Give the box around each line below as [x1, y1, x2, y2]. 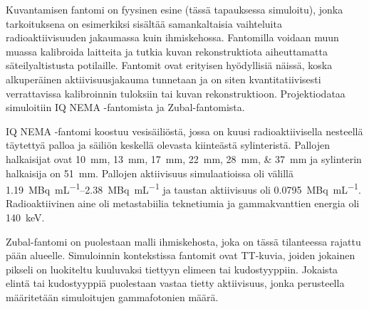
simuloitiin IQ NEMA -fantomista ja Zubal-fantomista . [6, 100, 245, 115]
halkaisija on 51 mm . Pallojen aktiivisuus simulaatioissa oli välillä [6, 165, 293, 180]
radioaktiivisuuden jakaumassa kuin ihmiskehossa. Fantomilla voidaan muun [6, 30, 339, 45]
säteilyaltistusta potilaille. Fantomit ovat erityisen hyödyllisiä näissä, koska [6, 58, 333, 73]
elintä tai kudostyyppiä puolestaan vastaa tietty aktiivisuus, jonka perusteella [6, 276, 345, 290]
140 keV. [6, 209, 45, 224]
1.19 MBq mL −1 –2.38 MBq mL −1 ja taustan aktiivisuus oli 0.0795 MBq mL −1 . [6, 180, 361, 197]
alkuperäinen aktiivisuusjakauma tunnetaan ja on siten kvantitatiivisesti [6, 71, 321, 86]
